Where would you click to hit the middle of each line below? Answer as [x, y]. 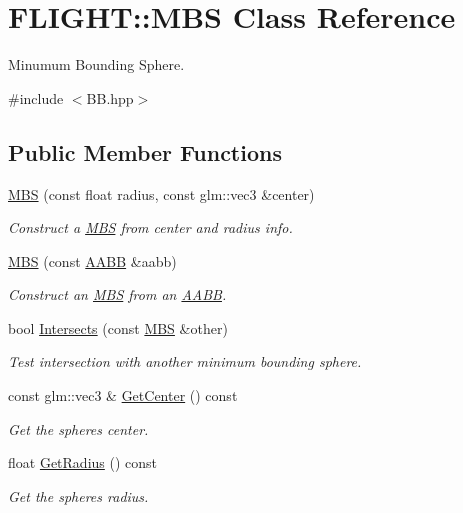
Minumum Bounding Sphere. [96, 64]
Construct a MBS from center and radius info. [150, 227]
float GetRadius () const [83, 462]
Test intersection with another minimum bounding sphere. [185, 361]
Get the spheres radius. [78, 495]
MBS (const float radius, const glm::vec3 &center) [161, 193]
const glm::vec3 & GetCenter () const [123, 395]
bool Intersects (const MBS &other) [118, 327]
